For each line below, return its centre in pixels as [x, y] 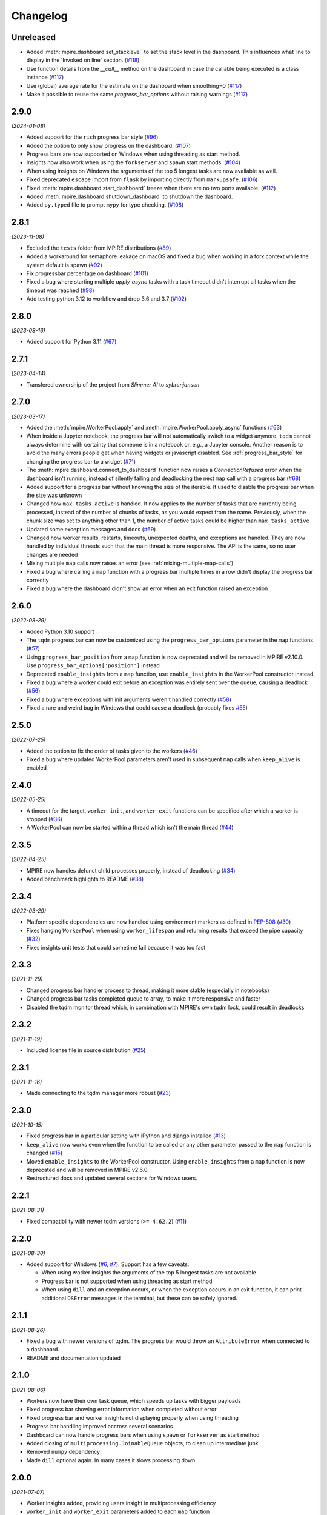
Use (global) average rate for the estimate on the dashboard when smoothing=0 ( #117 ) [134, 85]
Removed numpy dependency [63, 1452]
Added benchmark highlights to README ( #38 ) [85, 879]
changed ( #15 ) [45, 1153]
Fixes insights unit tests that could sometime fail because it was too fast [116, 947]
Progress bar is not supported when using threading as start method [127, 1281]
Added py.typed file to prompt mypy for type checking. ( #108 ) [105, 205]
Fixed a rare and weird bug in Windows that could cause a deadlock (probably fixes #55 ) [137, 708]
